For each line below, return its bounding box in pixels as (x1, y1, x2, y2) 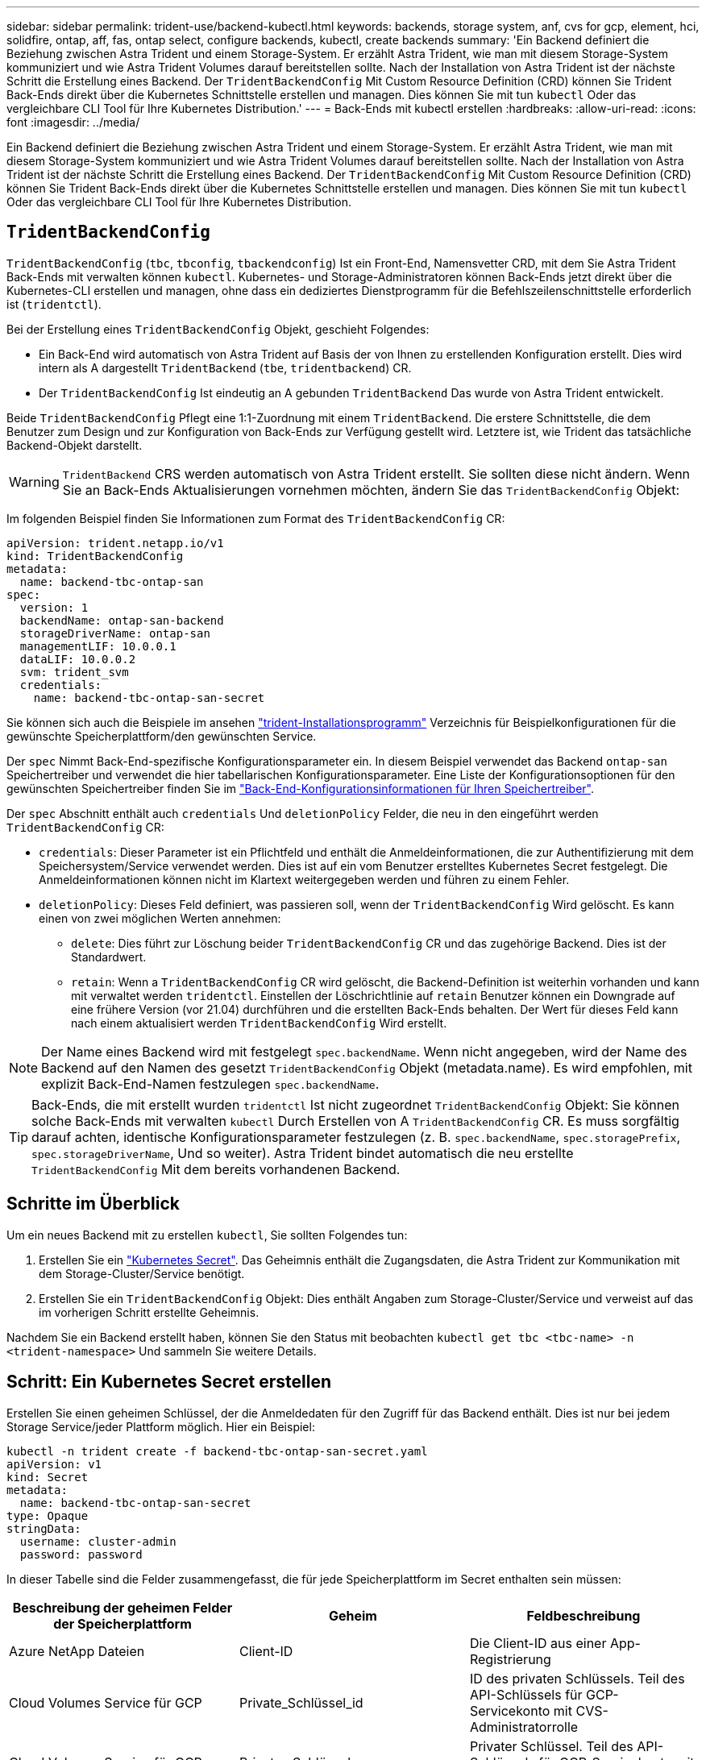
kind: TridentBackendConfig (6, 549, 184, 562)
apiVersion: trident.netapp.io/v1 (6, 536, 224, 550)
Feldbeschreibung (526, 1607, 641, 1624)
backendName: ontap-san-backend (19, 613, 224, 627)
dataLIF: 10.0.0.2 (19, 652, 136, 666)
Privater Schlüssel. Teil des (469, 1737, 633, 1754)
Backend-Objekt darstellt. (6, 438, 143, 452)
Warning (9, 473, 60, 490)
